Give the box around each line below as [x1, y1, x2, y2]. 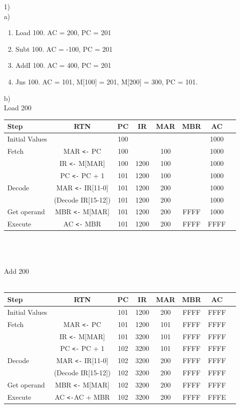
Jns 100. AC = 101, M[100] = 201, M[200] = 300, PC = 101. [15, 76, 198, 86]
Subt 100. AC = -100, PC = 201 [15, 43, 113, 54]
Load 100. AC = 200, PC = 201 [15, 27, 111, 38]
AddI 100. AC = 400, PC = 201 [15, 60, 111, 70]
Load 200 [4, 102, 32, 113]
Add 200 [4, 266, 29, 276]
